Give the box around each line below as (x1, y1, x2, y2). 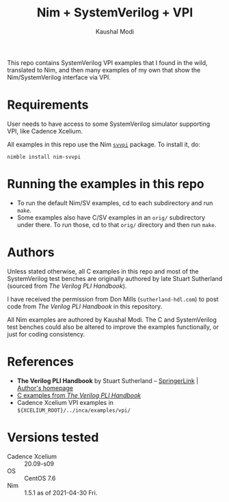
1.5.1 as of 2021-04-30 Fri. (24, 488, 98, 497)
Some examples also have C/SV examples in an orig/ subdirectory (16, 213, 206, 222)
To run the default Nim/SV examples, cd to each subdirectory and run (16, 198, 213, 207)
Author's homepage (16, 384, 74, 392)
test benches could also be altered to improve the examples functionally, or (7, 323, 219, 331)
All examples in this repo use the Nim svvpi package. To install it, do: (7, 140, 200, 148)
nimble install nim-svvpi (7, 153, 81, 160)
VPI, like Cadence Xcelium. (7, 127, 83, 135)
